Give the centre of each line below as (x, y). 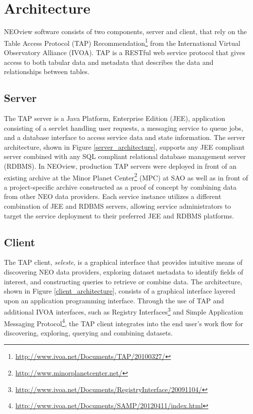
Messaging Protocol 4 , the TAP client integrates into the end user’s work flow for (124, 322)
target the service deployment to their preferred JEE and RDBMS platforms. (119, 215)
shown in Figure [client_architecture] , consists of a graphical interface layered (120, 291)
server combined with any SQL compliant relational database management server (125, 156)
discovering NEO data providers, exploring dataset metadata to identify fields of (124, 271)
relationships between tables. (47, 71)
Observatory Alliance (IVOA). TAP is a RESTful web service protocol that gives (125, 52)
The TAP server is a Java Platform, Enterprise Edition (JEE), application (115, 118)
